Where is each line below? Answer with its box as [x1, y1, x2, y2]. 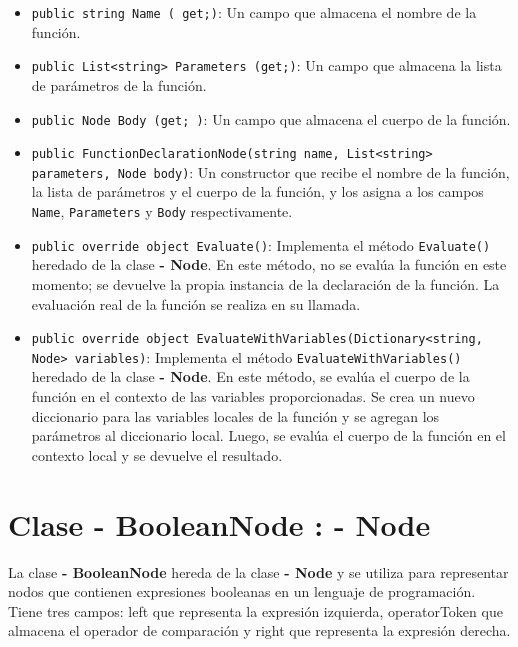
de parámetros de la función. [31, 74, 207, 95]
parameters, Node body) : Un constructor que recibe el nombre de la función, [31, 161, 510, 182]
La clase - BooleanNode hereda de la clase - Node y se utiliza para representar [8, 561, 509, 582]
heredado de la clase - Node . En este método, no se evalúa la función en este [31, 254, 507, 275]
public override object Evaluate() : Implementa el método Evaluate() [31, 234, 491, 255]
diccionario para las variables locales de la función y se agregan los [31, 405, 440, 426]
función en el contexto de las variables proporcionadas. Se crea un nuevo [31, 386, 475, 407]
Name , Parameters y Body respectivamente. [31, 201, 293, 222]
